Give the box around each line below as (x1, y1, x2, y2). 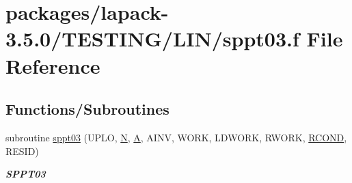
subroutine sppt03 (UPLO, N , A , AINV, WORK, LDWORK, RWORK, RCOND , (5, 130, 347, 144)
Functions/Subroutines (5, 98, 170, 119)
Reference (5, 51, 100, 79)
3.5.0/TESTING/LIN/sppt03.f (5, 25, 299, 53)
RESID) (5, 143, 39, 158)
